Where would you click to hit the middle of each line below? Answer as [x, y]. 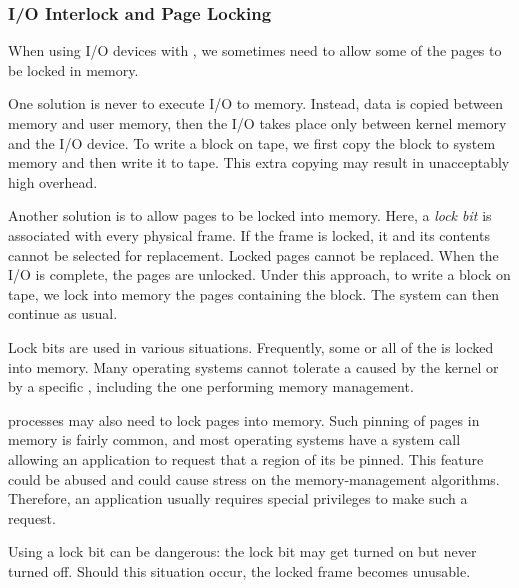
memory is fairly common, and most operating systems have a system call [234, 439]
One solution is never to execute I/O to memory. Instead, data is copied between [255, 103]
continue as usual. [63, 313]
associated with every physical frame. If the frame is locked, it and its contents [249, 234]
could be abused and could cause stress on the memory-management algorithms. [254, 478]
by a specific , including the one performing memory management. [211, 386]
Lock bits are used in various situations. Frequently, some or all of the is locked [251, 346]
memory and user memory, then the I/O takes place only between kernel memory [257, 123]
